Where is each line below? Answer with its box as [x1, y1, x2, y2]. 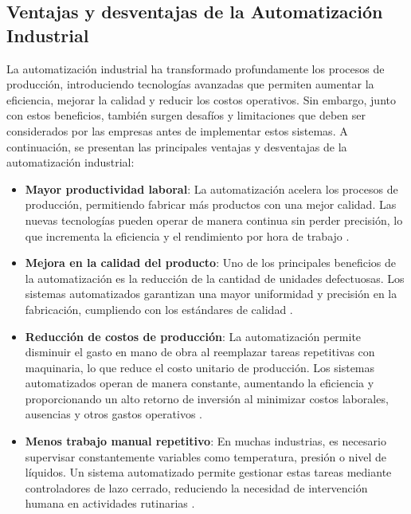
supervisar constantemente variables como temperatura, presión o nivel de [25, 448, 387, 465]
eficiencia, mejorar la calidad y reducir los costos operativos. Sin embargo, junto [6, 91, 396, 108]
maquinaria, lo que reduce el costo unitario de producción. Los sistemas [25, 359, 375, 375]
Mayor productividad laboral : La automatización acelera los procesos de [25, 180, 398, 197]
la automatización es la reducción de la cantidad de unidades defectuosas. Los [25, 269, 405, 286]
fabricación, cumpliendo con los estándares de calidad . [25, 300, 293, 317]
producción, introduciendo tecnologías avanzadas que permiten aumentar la [6, 76, 374, 92]
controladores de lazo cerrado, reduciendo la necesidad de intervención [25, 479, 368, 496]
